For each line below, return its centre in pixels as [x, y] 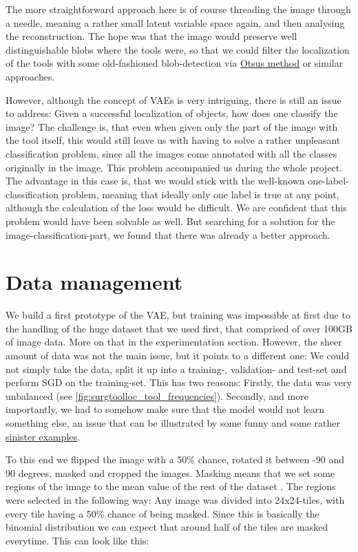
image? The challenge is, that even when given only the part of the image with [172, 126]
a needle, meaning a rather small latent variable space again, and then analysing [175, 22]
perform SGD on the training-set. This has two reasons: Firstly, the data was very [179, 382]
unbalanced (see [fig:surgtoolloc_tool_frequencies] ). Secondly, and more [157, 395]
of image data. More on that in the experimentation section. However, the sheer [174, 342]
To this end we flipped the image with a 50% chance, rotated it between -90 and [175, 459]
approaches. [30, 76]
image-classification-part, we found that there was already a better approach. [168, 234]
